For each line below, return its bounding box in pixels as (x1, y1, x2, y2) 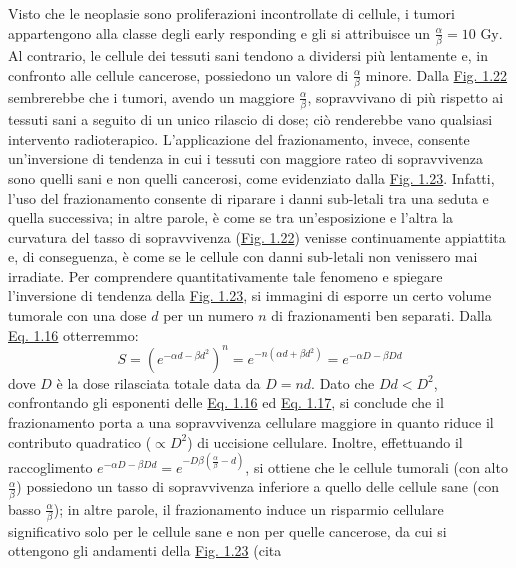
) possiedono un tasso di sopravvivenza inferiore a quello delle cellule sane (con (16, 476, 500, 497)
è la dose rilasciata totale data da (56, 372, 261, 393)
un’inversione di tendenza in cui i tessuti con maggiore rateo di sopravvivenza (8, 148, 483, 169)
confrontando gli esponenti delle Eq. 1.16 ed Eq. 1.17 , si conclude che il (8, 392, 444, 413)
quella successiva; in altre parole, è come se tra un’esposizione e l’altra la (8, 207, 454, 228)
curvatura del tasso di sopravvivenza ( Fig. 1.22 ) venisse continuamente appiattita (8, 226, 506, 247)
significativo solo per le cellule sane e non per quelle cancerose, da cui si (8, 520, 447, 541)
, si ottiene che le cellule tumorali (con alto (245, 456, 508, 477)
